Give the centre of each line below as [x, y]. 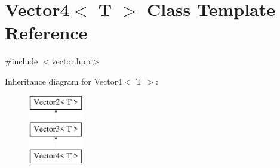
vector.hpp [71, 61]
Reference [46, 32]
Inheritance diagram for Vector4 [64, 81]
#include [21, 61]
